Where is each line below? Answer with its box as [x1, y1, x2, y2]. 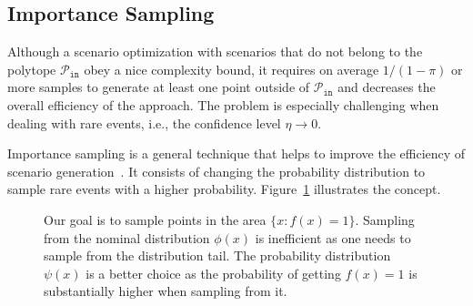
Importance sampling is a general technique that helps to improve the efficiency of [7, 144, 466, 163]
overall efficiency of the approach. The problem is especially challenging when [7, 95, 439, 114]
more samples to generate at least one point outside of [7, 77, 310, 97]
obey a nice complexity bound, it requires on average [84, 59, 379, 78]
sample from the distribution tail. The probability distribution [44, 246, 391, 265]
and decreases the [337, 77, 436, 97]
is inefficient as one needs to [255, 228, 411, 247]
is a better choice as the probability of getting [86, 263, 341, 282]
